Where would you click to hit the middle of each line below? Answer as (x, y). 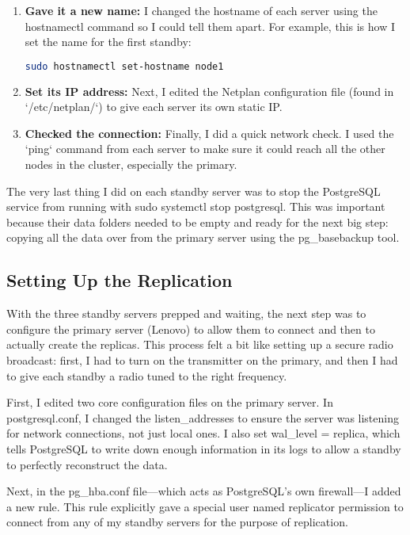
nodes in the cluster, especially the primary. (131, 164)
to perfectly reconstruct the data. (87, 464)
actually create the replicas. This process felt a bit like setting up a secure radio (200, 344)
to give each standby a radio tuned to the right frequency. (147, 375)
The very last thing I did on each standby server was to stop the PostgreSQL (194, 191)
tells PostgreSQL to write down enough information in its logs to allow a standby (204, 448)
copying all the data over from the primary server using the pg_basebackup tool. (203, 237)
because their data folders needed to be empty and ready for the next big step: (197, 222)
